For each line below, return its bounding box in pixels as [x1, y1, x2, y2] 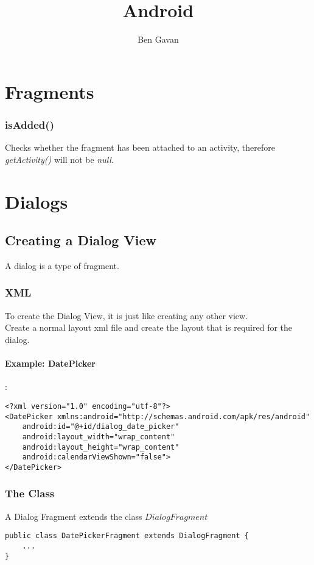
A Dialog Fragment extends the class [5, 509, 142, 522]
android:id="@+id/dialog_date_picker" [22, 422, 180, 431]
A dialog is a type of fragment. [5, 259, 119, 272]
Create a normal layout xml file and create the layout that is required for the [5, 321, 293, 334]
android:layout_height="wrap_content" [22, 442, 180, 452]
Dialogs [5, 189, 68, 214]
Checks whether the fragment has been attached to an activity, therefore [5, 141, 276, 154]
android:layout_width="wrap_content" [22, 432, 175, 441]
